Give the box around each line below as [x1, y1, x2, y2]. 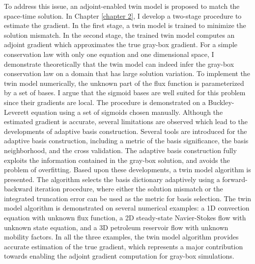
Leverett [4, 106, 29, 117]
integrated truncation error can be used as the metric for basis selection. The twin [4, 193, 252, 203]
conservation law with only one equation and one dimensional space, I [4, 49, 214, 59]
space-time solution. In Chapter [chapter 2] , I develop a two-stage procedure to [4, 10, 242, 21]
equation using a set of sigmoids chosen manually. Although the [31, 106, 223, 117]
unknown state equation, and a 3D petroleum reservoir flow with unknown [4, 222, 228, 232]
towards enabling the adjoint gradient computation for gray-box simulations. [4, 251, 234, 261]
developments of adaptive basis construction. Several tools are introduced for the [4, 126, 247, 136]
